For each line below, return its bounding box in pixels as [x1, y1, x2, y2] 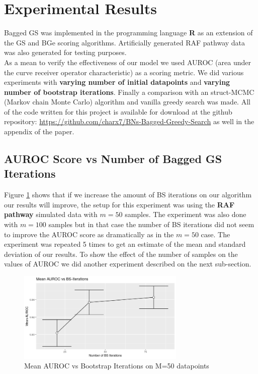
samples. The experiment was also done [125, 209, 246, 220]
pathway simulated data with [4, 209, 98, 220]
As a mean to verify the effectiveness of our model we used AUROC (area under [4, 57, 251, 67]
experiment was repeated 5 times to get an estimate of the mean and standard [4, 239, 246, 249]
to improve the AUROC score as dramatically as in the [4, 229, 174, 239]
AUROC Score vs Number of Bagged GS [4, 151, 222, 167]
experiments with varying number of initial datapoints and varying [4, 77, 230, 87]
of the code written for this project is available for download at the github [4, 106, 232, 117]
